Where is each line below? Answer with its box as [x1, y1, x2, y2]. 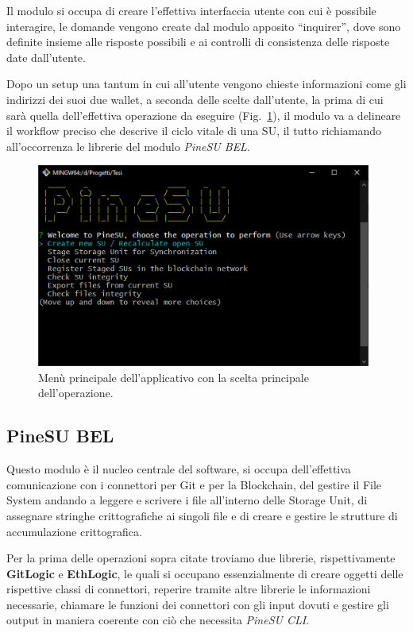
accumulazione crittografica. [6, 523, 142, 539]
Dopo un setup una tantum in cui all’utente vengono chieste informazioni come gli [6, 75, 407, 92]
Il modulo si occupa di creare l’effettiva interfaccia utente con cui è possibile [6, 2, 376, 18]
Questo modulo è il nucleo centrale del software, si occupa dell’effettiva [6, 461, 351, 477]
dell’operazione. [38, 384, 114, 401]
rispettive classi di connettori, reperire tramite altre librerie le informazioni [6, 581, 371, 597]
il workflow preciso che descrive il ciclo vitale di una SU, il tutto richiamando [6, 122, 382, 139]
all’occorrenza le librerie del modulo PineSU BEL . [6, 137, 250, 154]
